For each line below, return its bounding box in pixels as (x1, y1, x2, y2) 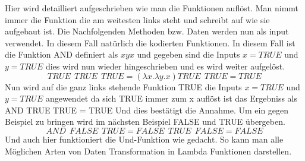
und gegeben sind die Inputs (137, 48, 240, 61)
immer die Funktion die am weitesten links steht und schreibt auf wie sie (5, 13, 270, 26)
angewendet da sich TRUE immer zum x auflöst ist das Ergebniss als (45, 92, 298, 105)
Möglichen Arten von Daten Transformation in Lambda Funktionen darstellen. (5, 144, 292, 157)
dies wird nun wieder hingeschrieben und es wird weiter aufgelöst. (45, 59, 285, 72)
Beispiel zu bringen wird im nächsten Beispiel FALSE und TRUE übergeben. (5, 115, 285, 128)
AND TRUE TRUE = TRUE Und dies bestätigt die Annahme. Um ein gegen (5, 103, 289, 116)
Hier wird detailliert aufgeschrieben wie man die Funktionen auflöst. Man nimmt (5, 2, 299, 14)
